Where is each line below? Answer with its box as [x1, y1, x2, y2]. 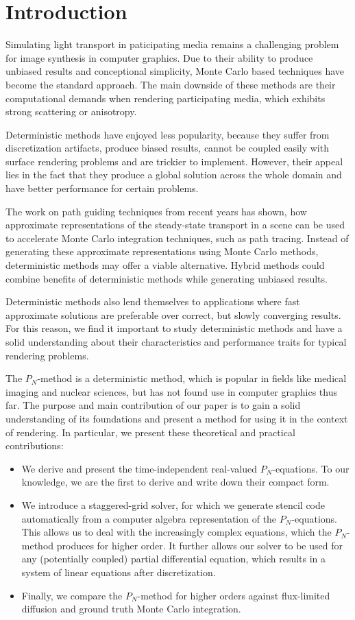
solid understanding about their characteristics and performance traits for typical [5, 335, 347, 348]
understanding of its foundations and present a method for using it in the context [5, 411, 348, 425]
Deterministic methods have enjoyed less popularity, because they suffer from [5, 127, 330, 141]
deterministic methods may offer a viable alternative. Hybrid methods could [5, 258, 325, 272]
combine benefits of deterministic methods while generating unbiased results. [5, 271, 328, 285]
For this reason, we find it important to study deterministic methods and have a [5, 321, 343, 335]
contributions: [5, 438, 64, 453]
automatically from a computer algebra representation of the [21, 511, 277, 525]
